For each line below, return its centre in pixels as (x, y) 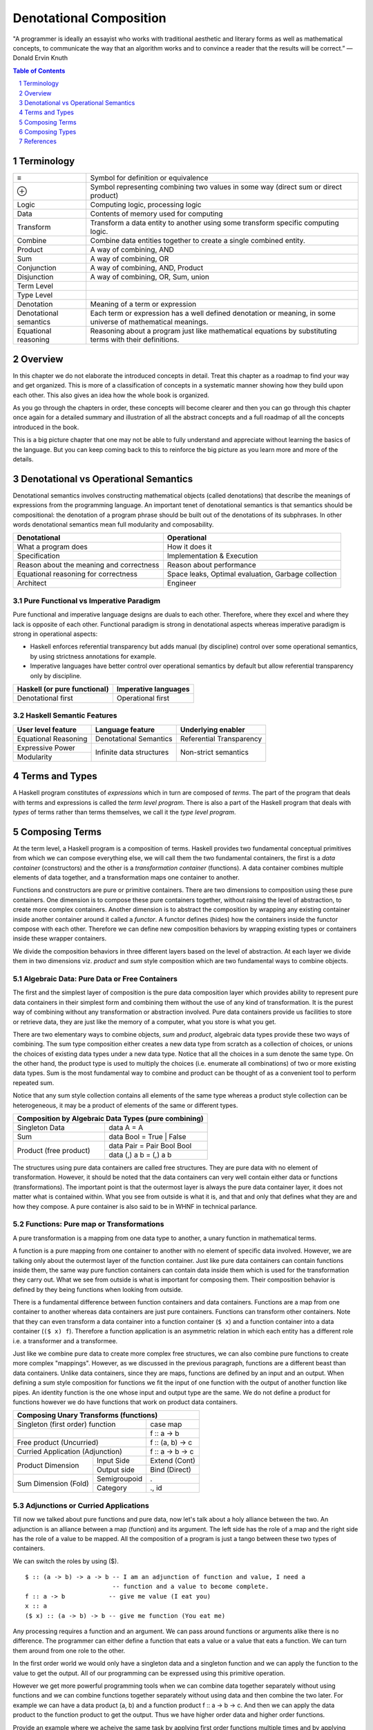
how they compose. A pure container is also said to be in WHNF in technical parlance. (135, 1206)
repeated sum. (34, 1082)
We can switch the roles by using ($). (66, 1561)
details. (23, 459)
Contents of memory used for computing (157, 214)
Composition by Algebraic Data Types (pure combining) (110, 1119)
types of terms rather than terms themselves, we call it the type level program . (124, 812)
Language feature (125, 729)
